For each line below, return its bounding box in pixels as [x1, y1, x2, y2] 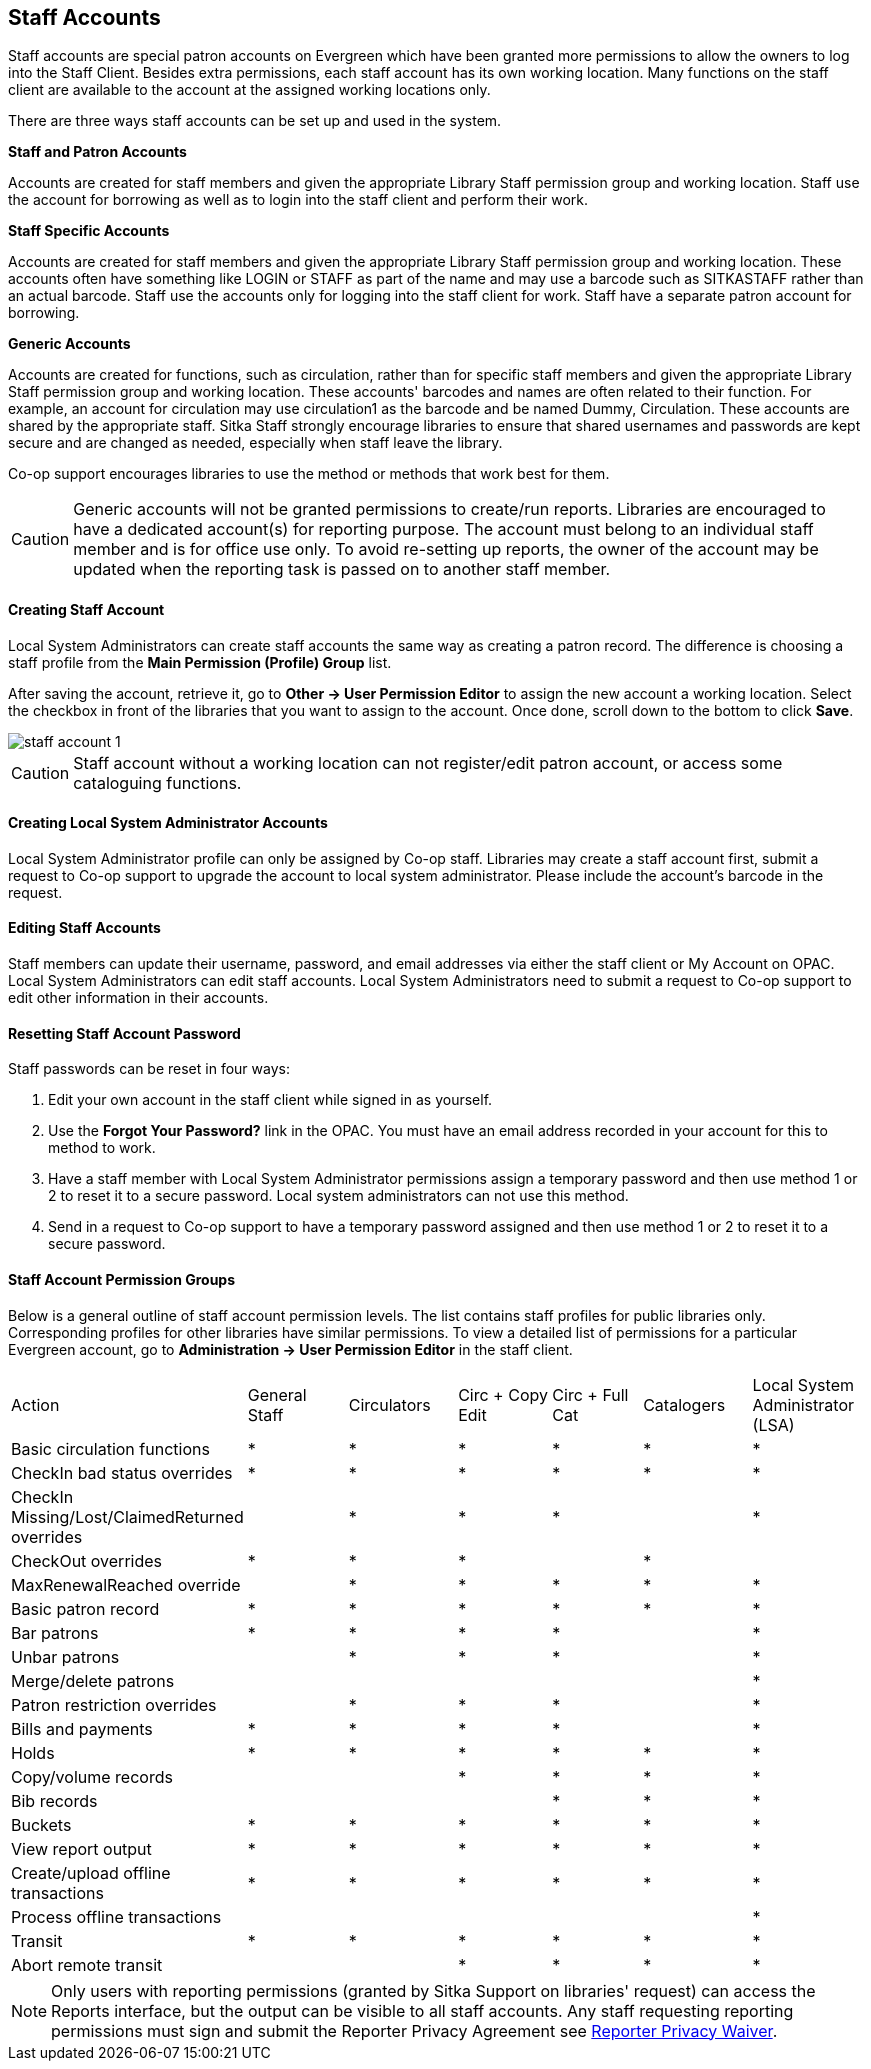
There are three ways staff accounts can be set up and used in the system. [8, 112, 502, 130]
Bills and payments [11, 1718, 153, 1739]
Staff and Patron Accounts [8, 143, 187, 161]
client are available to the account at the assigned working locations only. [8, 81, 491, 99]
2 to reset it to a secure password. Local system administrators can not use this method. [48, 1187, 629, 1205]
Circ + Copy [458, 1384, 548, 1405]
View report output [11, 1838, 152, 1859]
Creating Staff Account [8, 601, 165, 619]
